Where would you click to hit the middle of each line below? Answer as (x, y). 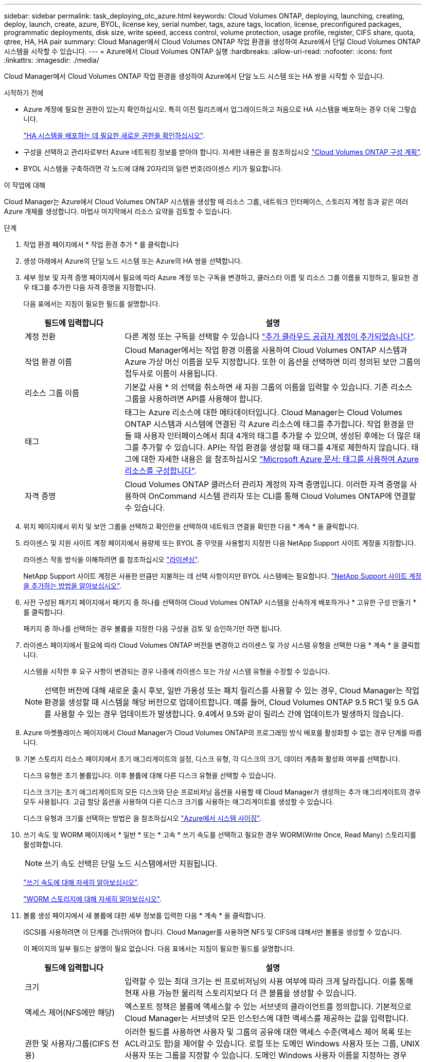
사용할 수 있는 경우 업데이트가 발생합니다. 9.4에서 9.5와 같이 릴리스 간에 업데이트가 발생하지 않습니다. (229, 714)
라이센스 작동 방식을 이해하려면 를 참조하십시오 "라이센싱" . (111, 559)
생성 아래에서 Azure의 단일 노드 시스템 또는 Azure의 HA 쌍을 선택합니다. (133, 261)
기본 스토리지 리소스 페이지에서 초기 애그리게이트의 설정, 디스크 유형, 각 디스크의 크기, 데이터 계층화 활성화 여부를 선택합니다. (212, 759)
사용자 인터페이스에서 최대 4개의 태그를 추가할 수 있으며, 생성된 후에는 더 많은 (277, 436)
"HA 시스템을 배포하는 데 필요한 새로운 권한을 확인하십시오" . (114, 135)
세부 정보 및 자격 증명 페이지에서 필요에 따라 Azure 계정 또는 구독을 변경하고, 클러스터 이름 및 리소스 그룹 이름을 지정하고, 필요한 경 (221, 277)
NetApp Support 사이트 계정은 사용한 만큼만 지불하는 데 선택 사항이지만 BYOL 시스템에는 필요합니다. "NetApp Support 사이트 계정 (222, 576)
